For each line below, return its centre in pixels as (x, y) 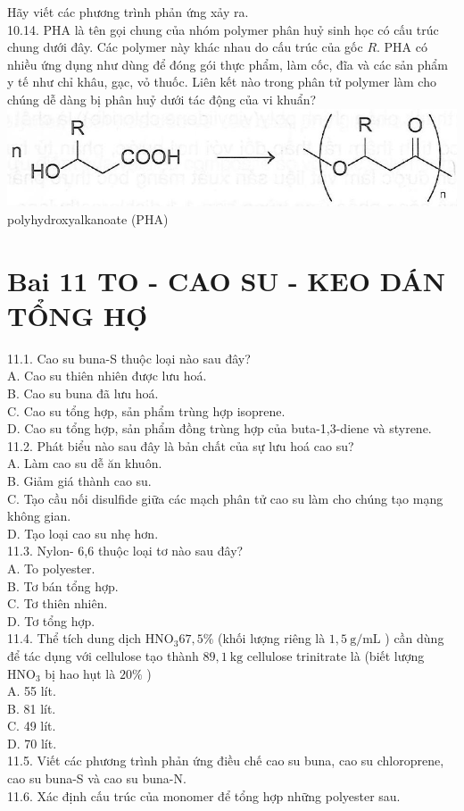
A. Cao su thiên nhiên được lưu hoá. (107, 376)
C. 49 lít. (32, 726)
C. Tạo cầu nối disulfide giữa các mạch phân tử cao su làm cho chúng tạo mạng (225, 498)
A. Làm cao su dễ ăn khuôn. (85, 463)
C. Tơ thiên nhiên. (58, 603)
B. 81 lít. (32, 708)
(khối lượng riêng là (271, 638)
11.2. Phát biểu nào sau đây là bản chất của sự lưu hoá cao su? (181, 445)
